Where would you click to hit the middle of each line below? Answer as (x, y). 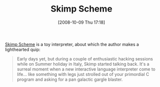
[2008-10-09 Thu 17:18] (81, 22)
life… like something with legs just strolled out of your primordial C (83, 74)
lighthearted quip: (23, 49)
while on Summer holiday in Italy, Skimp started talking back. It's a (83, 64)
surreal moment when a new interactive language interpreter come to (86, 69)
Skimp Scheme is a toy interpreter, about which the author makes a (72, 44)
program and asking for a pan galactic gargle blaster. (70, 79)
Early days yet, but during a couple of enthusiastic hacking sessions (85, 58)
